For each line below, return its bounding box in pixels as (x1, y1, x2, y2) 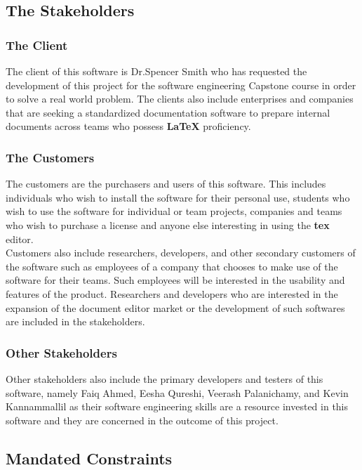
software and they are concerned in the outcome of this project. (6, 412, 279, 427)
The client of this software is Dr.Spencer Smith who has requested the (6, 64, 307, 78)
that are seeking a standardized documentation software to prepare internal (6, 105, 330, 119)
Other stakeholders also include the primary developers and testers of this (6, 371, 323, 386)
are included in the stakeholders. (6, 314, 145, 329)
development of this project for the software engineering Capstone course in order (6, 77, 356, 92)
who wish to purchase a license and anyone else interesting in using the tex (6, 217, 330, 232)
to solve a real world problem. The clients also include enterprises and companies (6, 91, 354, 106)
